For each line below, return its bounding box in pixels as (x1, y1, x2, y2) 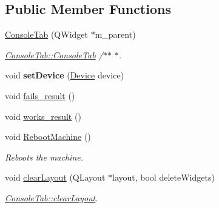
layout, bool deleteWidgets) (112, 171, 215, 184)
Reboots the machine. (5, 150, 83, 163)
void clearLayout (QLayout (5, 171, 106, 184)
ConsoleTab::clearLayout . (5, 191, 98, 204)
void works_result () (5, 109, 81, 122)
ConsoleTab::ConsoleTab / (5, 48, 103, 61)
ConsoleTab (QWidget (5, 28, 88, 41)
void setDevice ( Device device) (5, 69, 124, 81)
